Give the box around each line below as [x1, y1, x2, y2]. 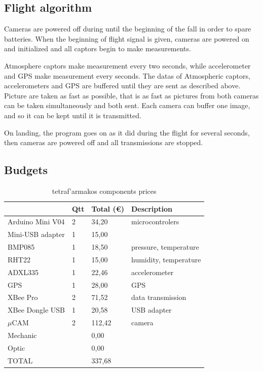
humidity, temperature [131, 254, 201, 264]
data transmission [131, 292, 186, 302]
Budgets [4, 162, 48, 178]
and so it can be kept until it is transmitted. [4, 110, 141, 120]
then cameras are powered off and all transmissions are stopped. [4, 137, 203, 148]
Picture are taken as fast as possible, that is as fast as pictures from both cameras [4, 90, 259, 100]
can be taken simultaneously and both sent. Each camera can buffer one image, [4, 100, 250, 111]
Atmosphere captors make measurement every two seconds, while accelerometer [4, 60, 251, 71]
